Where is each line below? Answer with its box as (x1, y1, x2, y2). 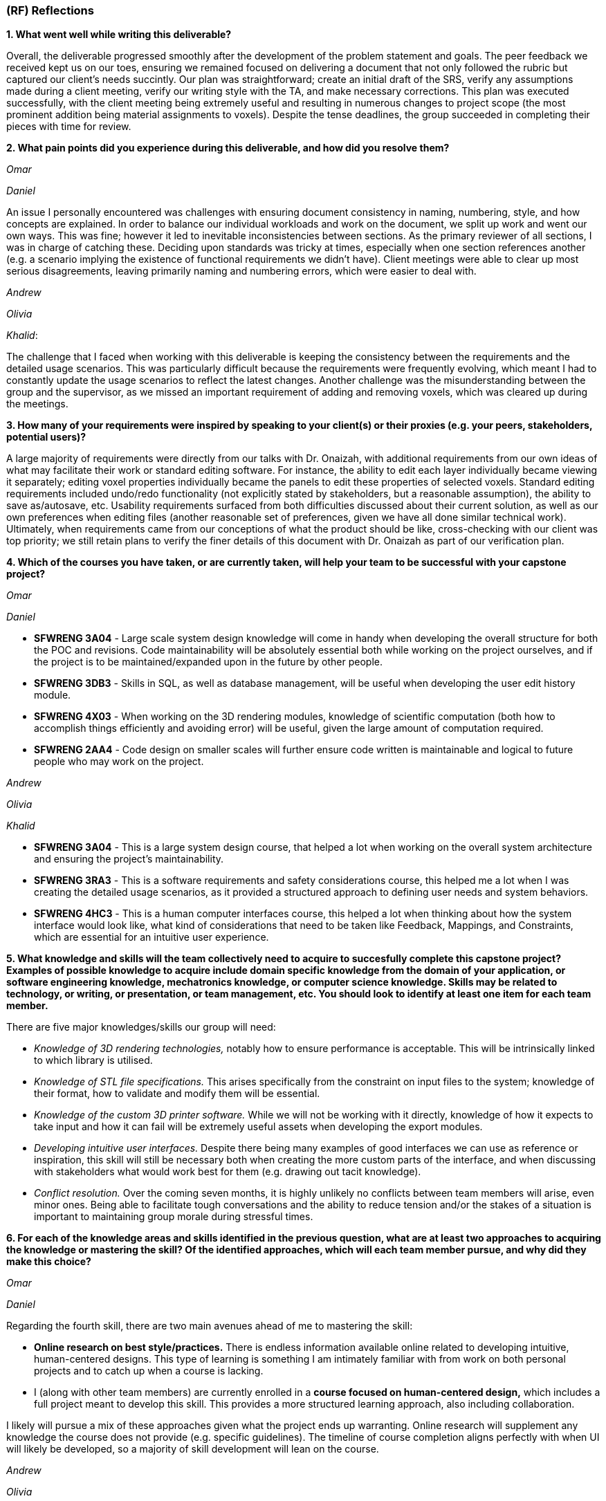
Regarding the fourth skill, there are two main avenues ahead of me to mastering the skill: (6, 1320, 413, 1332)
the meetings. (6, 398, 68, 410)
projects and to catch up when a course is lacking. (34, 1365, 264, 1377)
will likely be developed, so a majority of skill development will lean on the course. (6, 1443, 379, 1455)
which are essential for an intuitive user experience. (34, 931, 269, 943)
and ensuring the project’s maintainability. (34, 853, 224, 865)
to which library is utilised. (34, 1054, 153, 1067)
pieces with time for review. (6, 120, 131, 133)
